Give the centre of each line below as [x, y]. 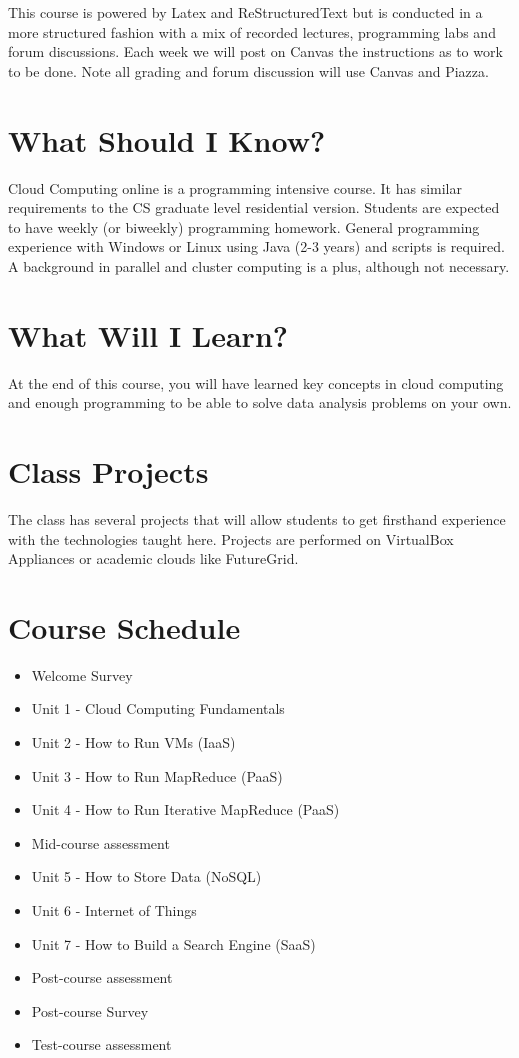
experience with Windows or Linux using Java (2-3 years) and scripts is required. [256, 246]
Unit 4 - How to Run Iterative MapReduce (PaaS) [185, 809]
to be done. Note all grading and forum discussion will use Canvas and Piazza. [248, 70]
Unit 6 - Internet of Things [114, 909]
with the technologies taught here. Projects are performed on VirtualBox [231, 538]
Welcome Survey [82, 674]
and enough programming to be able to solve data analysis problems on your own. [260, 402]
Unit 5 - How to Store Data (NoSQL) [146, 876]
